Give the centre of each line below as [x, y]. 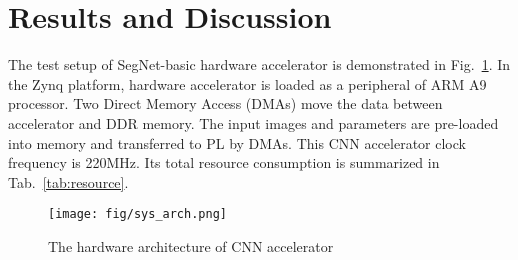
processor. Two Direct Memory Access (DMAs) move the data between [225, 103]
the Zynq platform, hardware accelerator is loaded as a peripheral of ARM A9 [247, 83]
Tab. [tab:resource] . [68, 181]
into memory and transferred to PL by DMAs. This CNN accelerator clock [237, 142]
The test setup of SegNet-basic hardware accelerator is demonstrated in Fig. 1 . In [259, 64]
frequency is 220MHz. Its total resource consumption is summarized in [224, 162]
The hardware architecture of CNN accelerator [191, 245]
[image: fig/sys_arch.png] [137, 214]
